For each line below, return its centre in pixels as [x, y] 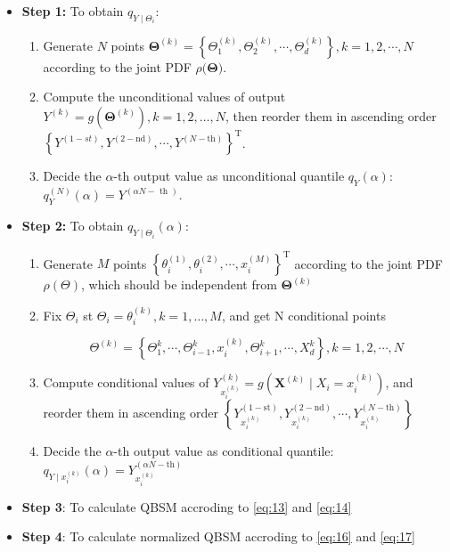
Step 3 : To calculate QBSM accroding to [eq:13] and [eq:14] [187, 506]
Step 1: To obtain [73, 11]
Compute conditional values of [126, 382]
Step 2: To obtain [73, 226]
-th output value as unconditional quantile [229, 176]
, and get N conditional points [303, 315]
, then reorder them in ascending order [331, 115]
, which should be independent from [179, 284]
